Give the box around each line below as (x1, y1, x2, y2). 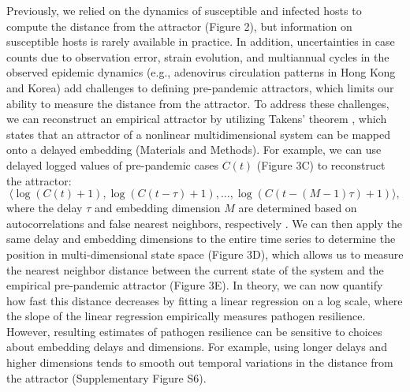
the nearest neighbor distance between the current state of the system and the (6, 261, 384, 278)
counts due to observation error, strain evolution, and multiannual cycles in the (6, 48, 389, 65)
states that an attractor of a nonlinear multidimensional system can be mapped (6, 125, 391, 142)
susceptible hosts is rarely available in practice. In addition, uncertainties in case (6, 33, 395, 50)
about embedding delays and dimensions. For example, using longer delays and (6, 338, 387, 355)
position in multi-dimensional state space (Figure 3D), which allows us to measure (6, 245, 404, 262)
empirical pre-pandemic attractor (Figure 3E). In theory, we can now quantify (6, 277, 383, 293)
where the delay (6, 200, 83, 216)
